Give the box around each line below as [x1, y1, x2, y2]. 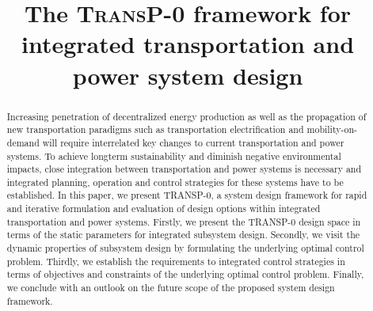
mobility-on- [306, 123, 357, 136]
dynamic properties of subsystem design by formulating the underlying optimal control [6, 241, 364, 255]
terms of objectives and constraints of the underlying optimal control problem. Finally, [6, 267, 364, 281]
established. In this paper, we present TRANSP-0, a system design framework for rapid [6, 188, 367, 202]
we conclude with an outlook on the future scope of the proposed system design [6, 281, 335, 294]
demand [6, 135, 40, 149]
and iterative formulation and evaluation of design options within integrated [6, 202, 321, 215]
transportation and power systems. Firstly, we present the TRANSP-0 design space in [6, 214, 361, 228]
